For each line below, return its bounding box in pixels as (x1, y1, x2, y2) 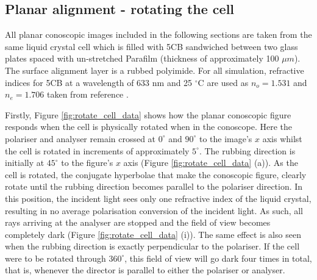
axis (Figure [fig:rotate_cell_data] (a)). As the (123, 156, 298, 169)
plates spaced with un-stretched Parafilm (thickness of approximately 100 (5, 52, 279, 65)
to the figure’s (61, 156, 113, 169)
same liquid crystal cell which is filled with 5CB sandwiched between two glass (5, 40, 298, 52)
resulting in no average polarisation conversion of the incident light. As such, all (5, 204, 304, 217)
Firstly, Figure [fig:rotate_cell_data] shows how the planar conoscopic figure (5, 108, 291, 121)
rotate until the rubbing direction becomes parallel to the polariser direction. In (5, 180, 303, 193)
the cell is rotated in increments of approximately (5, 144, 190, 157)
